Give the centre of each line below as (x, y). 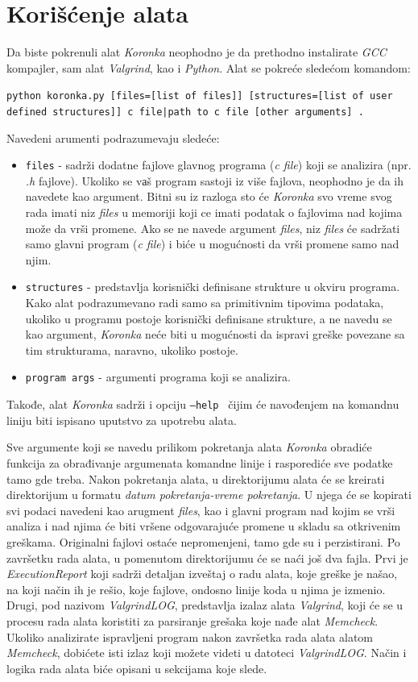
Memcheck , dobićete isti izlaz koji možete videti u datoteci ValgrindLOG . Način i (207, 653)
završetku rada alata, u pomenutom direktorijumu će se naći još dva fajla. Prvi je (207, 557)
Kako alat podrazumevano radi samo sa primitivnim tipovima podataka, (205, 303)
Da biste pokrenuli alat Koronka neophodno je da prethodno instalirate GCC (197, 52)
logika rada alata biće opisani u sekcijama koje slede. (137, 668)
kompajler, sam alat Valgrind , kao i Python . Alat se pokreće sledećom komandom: (209, 67)
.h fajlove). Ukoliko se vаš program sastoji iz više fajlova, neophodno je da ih (215, 180)
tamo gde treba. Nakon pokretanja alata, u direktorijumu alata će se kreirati (196, 478)
